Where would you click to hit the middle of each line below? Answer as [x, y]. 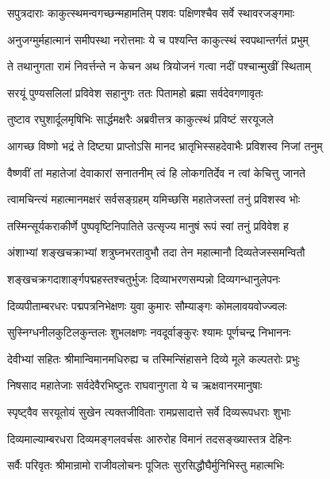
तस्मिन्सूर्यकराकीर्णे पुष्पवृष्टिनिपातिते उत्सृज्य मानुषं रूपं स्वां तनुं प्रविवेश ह [148, 225]
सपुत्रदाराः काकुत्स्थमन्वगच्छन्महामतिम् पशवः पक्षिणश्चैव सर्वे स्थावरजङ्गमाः [151, 13]
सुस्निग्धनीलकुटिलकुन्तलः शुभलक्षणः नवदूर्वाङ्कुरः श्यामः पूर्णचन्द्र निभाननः [149, 332]
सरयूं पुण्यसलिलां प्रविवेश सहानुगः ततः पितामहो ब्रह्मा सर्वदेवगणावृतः [135, 92]
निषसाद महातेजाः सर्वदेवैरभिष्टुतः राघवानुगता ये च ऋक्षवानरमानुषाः [135, 385]
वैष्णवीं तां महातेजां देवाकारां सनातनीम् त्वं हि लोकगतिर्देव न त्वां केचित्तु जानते [156, 172]
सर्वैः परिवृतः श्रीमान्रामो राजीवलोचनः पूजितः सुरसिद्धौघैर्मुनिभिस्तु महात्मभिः [146, 465]
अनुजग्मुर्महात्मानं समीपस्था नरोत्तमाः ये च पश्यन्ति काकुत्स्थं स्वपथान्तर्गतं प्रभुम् [158, 39]
